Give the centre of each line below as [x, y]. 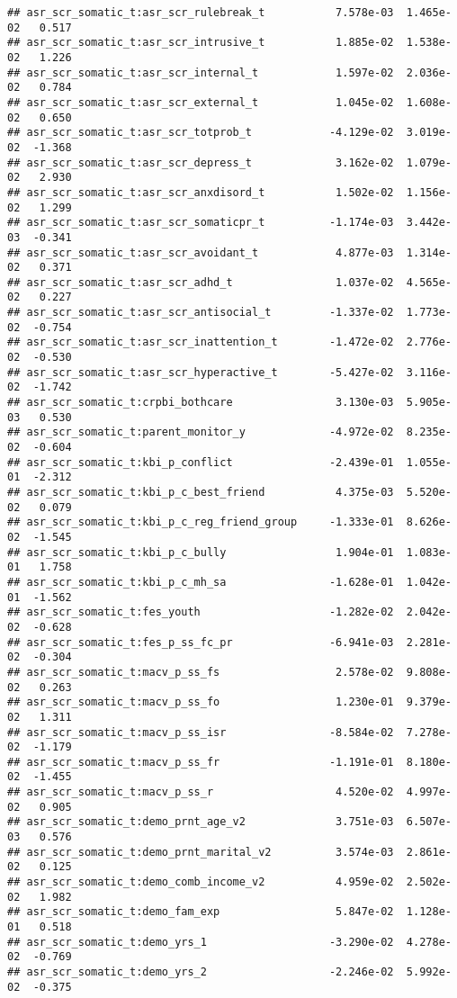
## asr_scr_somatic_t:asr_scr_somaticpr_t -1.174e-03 [201, 223]
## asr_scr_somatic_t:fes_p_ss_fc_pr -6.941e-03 [201, 642]
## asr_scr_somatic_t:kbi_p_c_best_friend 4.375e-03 [201, 492]
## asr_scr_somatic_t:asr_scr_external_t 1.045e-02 [201, 102]
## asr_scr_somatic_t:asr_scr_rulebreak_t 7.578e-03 [201, 13]
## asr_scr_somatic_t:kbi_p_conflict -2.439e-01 [201, 462]
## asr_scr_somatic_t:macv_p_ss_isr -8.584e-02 [201, 732]
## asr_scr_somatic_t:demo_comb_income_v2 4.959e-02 [201, 882]
